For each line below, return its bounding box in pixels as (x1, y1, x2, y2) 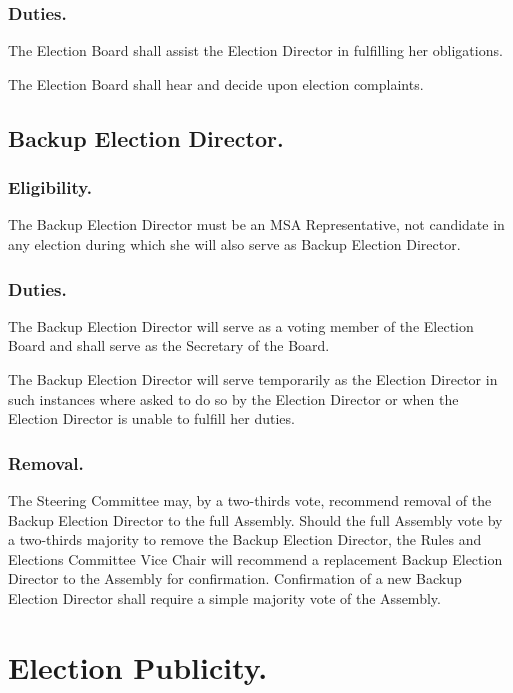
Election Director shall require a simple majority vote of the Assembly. (8, 587, 441, 608)
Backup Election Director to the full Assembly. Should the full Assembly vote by (8, 509, 503, 530)
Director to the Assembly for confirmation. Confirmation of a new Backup (8, 568, 462, 589)
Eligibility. (8, 175, 92, 200)
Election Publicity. (8, 646, 268, 687)
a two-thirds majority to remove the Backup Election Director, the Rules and (8, 529, 482, 550)
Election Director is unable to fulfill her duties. (8, 408, 295, 429)
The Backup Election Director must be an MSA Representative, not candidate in (8, 214, 505, 235)
